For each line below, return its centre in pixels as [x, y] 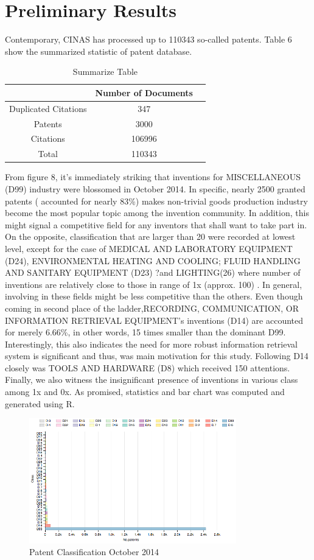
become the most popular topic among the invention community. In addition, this [157, 213]
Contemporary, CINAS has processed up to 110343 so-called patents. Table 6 [148, 39]
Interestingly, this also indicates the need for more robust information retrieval [151, 344]
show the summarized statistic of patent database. [99, 51]
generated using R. [40, 403]
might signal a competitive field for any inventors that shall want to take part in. [156, 224]
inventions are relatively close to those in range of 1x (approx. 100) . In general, [154, 284]
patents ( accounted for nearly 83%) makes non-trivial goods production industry [156, 201]
